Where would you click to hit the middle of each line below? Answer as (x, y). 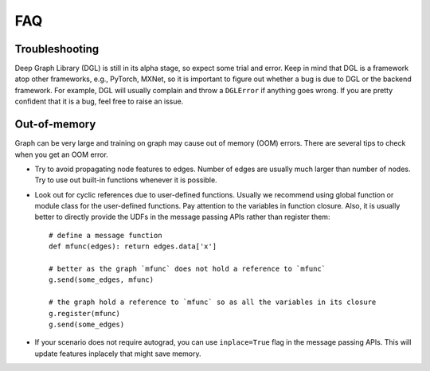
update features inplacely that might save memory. (118, 353)
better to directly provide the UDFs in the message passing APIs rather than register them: (182, 217)
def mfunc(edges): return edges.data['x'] (133, 246)
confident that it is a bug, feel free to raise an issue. (99, 102)
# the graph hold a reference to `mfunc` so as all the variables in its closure (213, 302)
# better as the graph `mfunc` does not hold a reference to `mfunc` (188, 269)
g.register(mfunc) (85, 313)
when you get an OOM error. (62, 154)
